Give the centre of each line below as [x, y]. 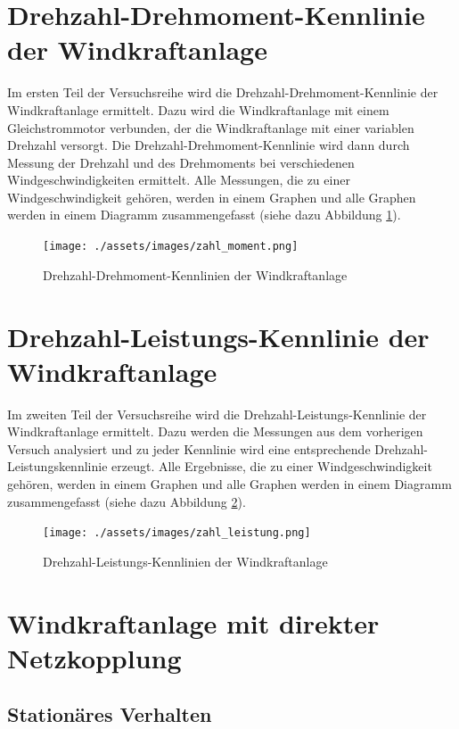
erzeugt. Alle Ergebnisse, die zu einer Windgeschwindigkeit [272, 466]
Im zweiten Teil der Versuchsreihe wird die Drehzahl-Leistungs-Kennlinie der [217, 414]
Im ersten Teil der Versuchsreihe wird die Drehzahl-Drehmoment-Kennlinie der [223, 92]
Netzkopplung [94, 657]
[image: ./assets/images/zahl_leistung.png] [177, 533]
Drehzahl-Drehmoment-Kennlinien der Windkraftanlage [195, 274]
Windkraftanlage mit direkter [193, 622]
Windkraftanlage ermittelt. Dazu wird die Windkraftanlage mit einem [198, 109]
